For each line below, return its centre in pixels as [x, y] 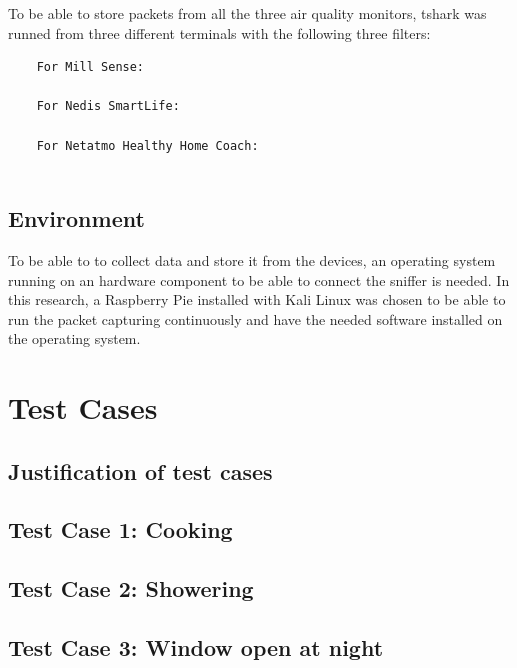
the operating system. [74, 338]
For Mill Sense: [90, 67]
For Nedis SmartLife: [108, 106]
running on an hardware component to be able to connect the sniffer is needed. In [259, 279]
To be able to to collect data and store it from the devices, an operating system [252, 259]
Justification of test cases [140, 470]
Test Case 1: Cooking [120, 529]
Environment [76, 218]
